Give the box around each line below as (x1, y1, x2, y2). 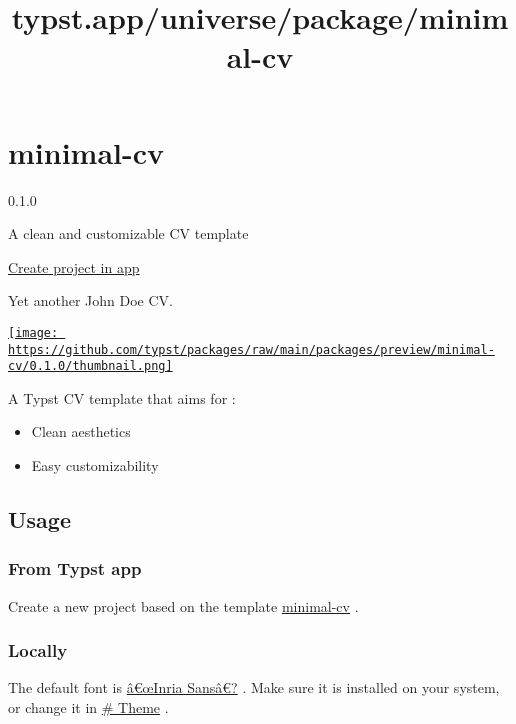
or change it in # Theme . (8, 697, 169, 718)
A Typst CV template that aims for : (8, 387, 236, 408)
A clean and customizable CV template (8, 223, 249, 244)
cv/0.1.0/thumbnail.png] (8, 359, 173, 374)
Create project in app (8, 256, 140, 277)
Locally (8, 638, 68, 663)
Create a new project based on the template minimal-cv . (8, 595, 359, 616)
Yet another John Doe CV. (8, 290, 173, 311)
